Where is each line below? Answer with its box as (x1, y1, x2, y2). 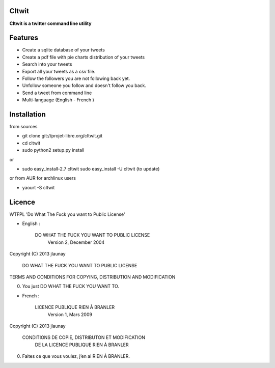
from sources (9, 124, 38, 130)
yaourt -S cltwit (22, 184, 55, 190)
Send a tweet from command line (22, 90, 92, 96)
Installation (9, 110, 46, 119)
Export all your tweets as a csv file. (22, 68, 96, 74)
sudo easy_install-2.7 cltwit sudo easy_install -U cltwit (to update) (22, 166, 160, 172)
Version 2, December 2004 (47, 239, 105, 245)
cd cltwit (22, 140, 41, 146)
